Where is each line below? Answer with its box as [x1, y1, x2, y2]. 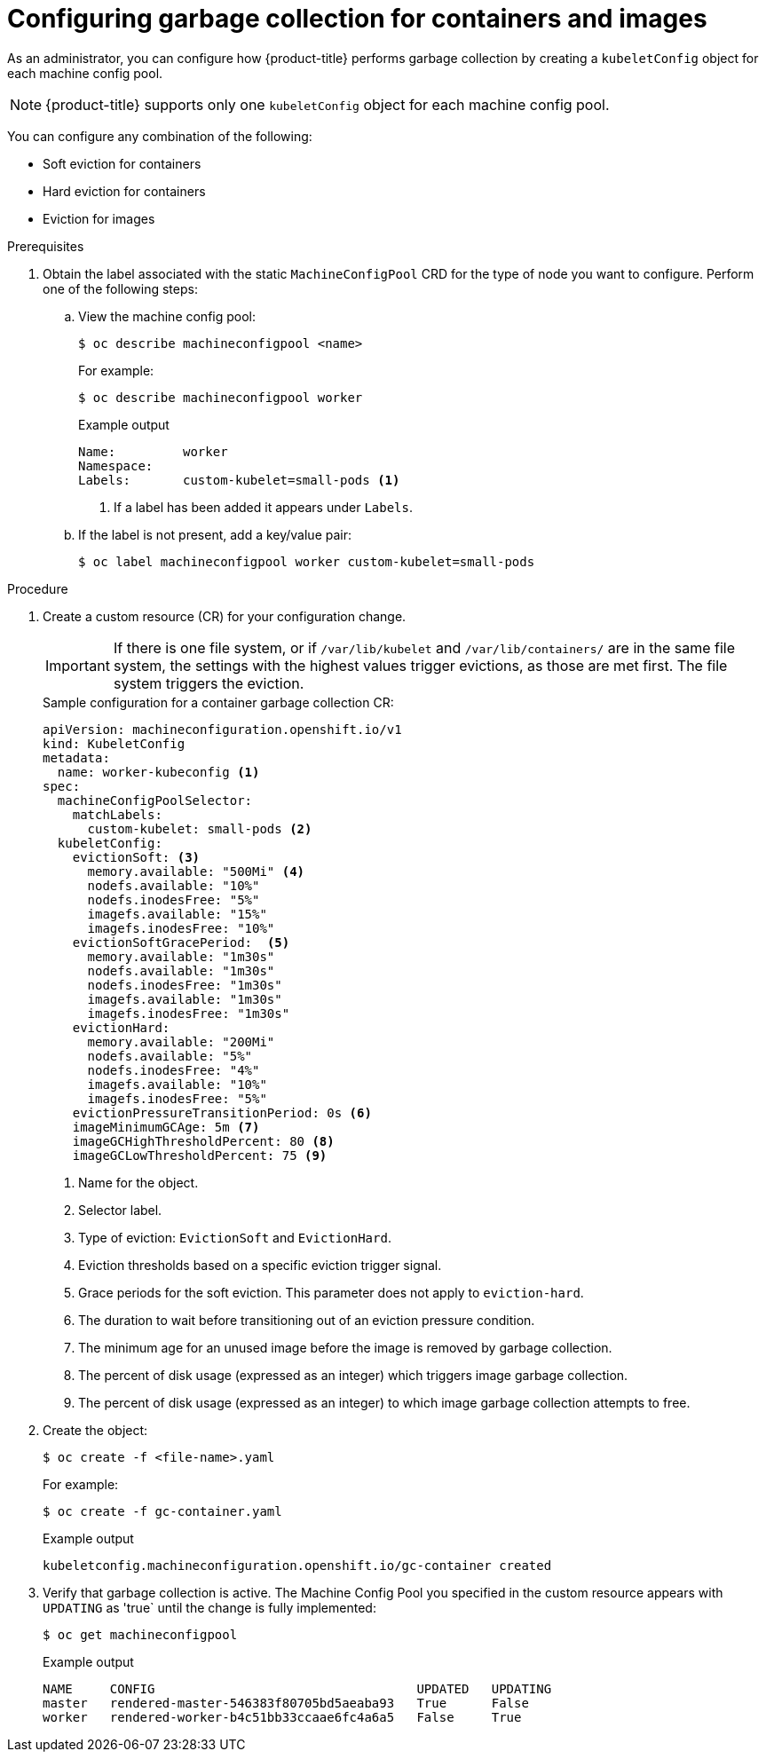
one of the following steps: [43, 280, 198, 296]
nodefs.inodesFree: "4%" [87, 1062, 260, 1077]
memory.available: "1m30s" [87, 949, 275, 964]
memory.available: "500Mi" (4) [87, 864, 305, 879]
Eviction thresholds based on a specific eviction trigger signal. [78, 1257, 442, 1273]
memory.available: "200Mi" [87, 1034, 275, 1049]
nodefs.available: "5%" [87, 1048, 253, 1063]
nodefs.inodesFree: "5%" [87, 892, 260, 907]
